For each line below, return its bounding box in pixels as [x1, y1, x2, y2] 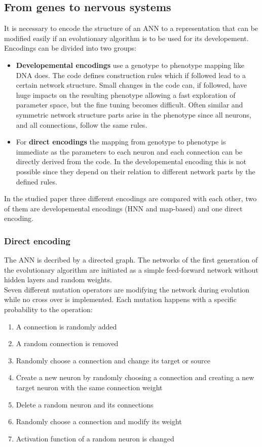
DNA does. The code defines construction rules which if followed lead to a [16, 69, 246, 80]
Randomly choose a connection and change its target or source [16, 355, 210, 365]
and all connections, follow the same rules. [16, 119, 147, 130]
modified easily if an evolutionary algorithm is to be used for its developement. [4, 32, 249, 43]
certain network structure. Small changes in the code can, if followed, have [16, 80, 247, 90]
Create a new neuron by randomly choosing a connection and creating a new [16, 372, 254, 383]
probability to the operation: [4, 304, 93, 315]
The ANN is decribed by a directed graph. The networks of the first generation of [4, 254, 258, 265]
